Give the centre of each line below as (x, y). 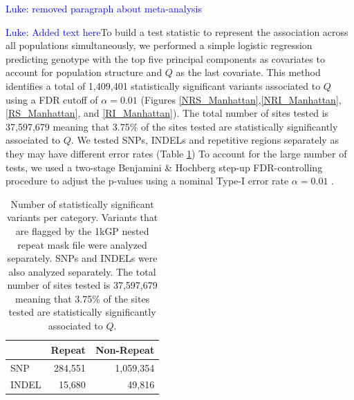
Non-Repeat (125, 349)
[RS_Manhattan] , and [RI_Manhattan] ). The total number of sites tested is (167, 113)
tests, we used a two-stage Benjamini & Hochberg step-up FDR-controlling (164, 167)
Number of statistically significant (82, 203)
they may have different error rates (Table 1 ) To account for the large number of (176, 153)
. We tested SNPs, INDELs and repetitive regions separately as (205, 140)
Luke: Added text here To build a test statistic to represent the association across (177, 31)
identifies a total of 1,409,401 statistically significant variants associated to (163, 85)
